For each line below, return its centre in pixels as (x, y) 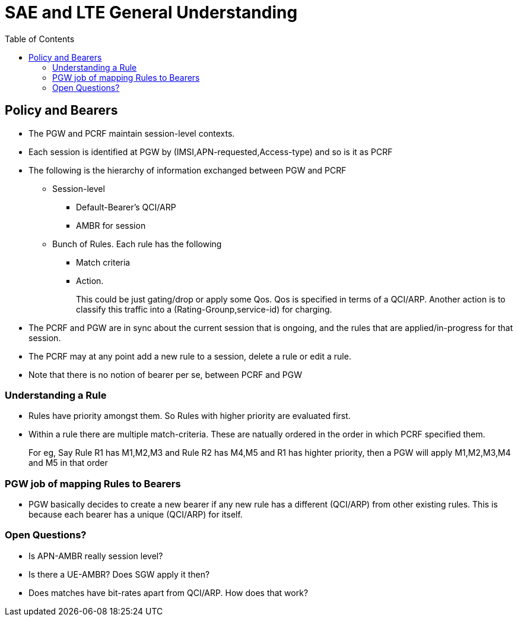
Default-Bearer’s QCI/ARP (126, 207)
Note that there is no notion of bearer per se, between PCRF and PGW (166, 374)
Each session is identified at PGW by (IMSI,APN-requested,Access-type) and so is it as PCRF (211, 152)
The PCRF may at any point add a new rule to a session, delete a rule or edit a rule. (190, 356)
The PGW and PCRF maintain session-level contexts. (132, 133)
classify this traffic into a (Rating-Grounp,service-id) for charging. (204, 309)
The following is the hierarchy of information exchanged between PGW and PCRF (188, 170)
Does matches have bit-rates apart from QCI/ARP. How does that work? (169, 592)
